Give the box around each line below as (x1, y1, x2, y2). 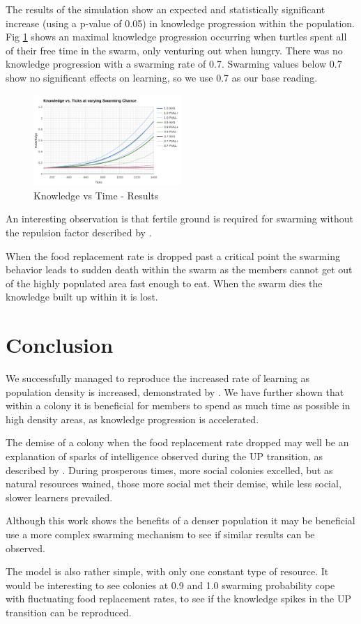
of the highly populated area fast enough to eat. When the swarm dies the (6, 275, 323, 290)
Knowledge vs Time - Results (33, 188, 159, 202)
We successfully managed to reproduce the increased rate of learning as (6, 371, 310, 386)
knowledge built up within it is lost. (6, 289, 158, 304)
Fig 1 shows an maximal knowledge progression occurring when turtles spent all (6, 29, 347, 44)
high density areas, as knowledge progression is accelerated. (6, 411, 259, 426)
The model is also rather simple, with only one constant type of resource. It (6, 564, 329, 579)
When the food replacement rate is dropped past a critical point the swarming (6, 248, 340, 263)
